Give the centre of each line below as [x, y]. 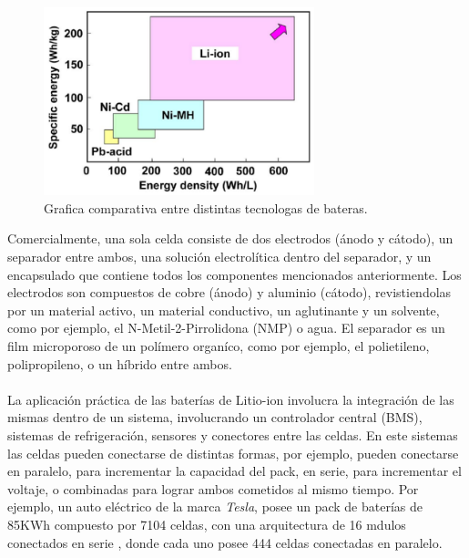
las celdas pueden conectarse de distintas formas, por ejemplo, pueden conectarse [233, 453]
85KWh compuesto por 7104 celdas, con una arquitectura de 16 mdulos [207, 524]
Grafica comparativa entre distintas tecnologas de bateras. [206, 207]
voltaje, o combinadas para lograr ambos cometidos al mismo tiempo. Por [213, 488]
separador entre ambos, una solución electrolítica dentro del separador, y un [219, 256]
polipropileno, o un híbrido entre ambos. [120, 363]
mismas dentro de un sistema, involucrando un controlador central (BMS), [215, 417]
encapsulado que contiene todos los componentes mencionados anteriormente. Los [234, 274]
